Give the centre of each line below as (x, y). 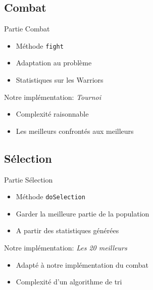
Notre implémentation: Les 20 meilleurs (66, 248)
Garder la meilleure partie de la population (83, 213)
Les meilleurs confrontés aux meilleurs (75, 131)
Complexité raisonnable (52, 114)
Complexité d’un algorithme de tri (69, 282)
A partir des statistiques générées (67, 230)
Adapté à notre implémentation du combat (82, 264)
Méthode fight (40, 45)
